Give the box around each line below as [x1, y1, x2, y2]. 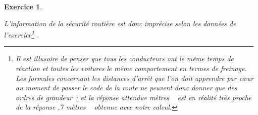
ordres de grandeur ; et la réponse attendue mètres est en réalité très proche [15, 92, 252, 102]
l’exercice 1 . [4, 28, 39, 39]
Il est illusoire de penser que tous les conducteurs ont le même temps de [15, 53, 234, 64]
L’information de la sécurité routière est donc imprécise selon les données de [4, 18, 236, 28]
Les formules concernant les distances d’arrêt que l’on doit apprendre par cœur [15, 73, 254, 83]
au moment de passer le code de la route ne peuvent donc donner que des [15, 82, 237, 93]
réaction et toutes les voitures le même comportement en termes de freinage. [15, 63, 247, 74]
